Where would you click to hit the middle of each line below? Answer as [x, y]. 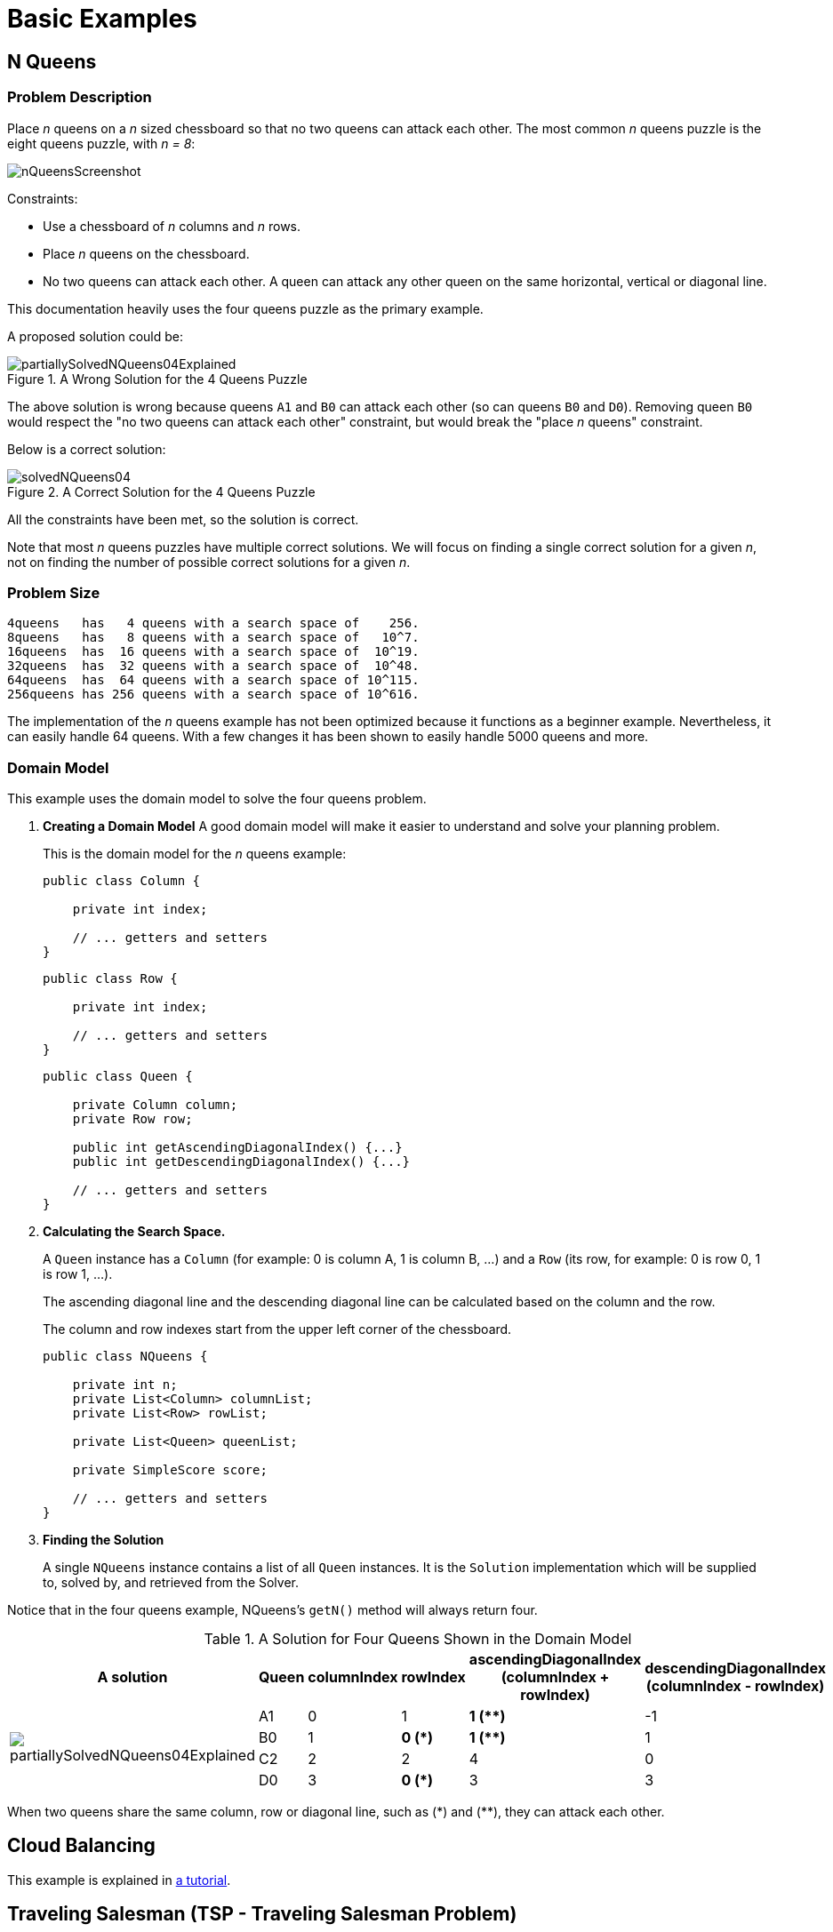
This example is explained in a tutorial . [119, 1880]
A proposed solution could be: [95, 336]
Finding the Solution [104, 1540]
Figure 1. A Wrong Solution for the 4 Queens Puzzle [157, 379]
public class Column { [122, 881]
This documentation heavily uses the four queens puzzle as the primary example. [245, 308]
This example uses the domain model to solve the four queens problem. [217, 799]
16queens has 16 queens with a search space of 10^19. [213, 652]
